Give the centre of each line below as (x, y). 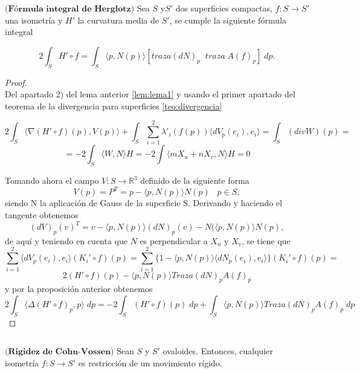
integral (19, 32)
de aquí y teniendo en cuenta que (66, 240)
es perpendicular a (174, 240)
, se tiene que (266, 240)
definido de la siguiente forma (195, 180)
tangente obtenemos (42, 214)
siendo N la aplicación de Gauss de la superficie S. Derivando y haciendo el (144, 203)
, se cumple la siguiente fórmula (228, 20)
